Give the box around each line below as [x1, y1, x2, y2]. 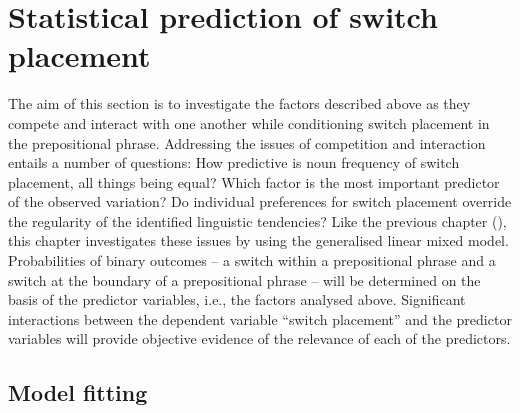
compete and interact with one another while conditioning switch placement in [8, 112, 490, 133]
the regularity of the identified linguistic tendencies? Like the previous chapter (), [8, 210, 507, 231]
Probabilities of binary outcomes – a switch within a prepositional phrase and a [8, 250, 496, 271]
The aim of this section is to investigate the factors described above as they [8, 93, 471, 114]
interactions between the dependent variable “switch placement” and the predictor [8, 308, 512, 329]
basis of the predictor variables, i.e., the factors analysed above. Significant [8, 289, 466, 310]
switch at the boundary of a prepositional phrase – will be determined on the [8, 269, 481, 290]
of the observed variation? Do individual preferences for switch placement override [8, 191, 512, 212]
